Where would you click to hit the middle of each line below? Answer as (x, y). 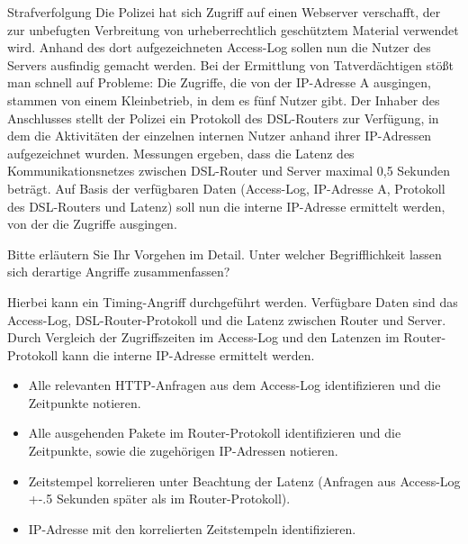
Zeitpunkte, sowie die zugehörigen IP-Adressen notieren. (183, 451)
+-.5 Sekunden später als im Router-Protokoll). (159, 499)
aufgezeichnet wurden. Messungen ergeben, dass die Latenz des (181, 153)
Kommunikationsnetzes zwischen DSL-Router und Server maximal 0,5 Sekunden (229, 171)
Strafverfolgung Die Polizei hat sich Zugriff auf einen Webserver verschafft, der (224, 12)
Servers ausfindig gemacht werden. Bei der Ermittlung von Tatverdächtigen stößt (230, 64)
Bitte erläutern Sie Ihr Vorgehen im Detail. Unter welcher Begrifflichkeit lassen (225, 254)
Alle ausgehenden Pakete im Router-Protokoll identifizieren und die (215, 433)
